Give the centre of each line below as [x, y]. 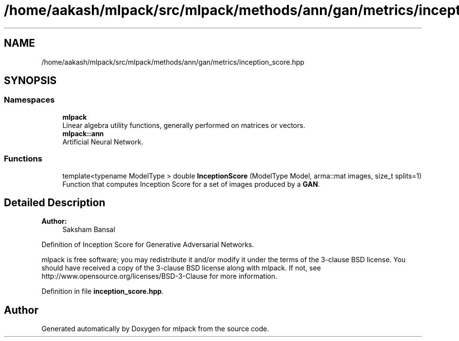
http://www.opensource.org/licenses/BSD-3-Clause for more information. [159, 276]
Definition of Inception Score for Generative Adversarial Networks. [148, 245]
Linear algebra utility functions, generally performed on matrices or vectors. [184, 125]
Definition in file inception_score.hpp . [103, 291]
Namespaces [29, 100]
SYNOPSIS [30, 81]
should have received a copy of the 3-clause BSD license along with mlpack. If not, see [181, 268]
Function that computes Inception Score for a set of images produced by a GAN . [191, 184]
